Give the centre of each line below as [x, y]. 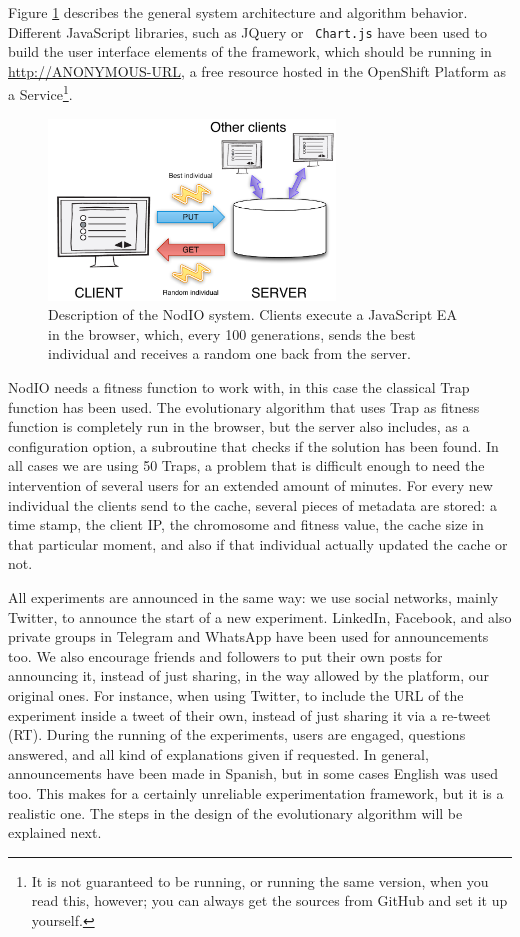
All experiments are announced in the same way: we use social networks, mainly [253, 596]
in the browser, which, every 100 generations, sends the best [232, 333]
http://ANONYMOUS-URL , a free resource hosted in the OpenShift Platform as [257, 70]
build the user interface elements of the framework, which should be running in [250, 51]
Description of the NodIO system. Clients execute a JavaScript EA [252, 314]
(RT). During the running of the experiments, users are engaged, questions [237, 734]
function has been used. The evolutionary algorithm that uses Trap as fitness [244, 406]
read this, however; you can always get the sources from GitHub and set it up [269, 900]
